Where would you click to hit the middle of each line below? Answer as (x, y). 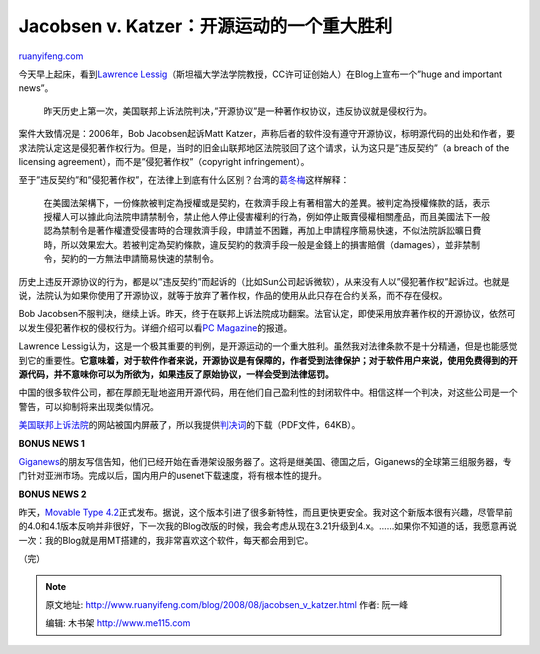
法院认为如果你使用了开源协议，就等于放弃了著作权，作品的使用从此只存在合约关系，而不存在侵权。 (241, 296)
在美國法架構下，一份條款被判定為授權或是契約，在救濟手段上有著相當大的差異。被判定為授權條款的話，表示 (266, 202)
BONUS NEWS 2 (52, 494)
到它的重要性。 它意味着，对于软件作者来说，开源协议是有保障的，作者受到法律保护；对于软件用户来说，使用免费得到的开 (268, 360)
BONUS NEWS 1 (51, 443)
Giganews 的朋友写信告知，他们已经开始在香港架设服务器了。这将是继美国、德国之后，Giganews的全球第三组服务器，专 (265, 461)
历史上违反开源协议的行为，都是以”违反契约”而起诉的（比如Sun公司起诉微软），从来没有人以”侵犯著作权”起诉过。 (251, 281)
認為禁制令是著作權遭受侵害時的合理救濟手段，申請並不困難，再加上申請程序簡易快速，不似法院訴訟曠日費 (262, 231)
